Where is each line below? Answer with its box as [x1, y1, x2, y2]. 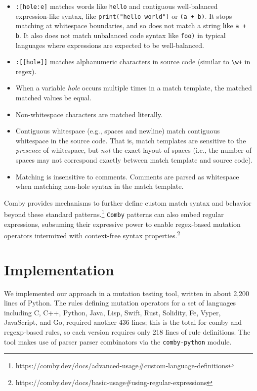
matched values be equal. [15, 92, 92, 103]
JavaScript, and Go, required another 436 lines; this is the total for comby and [4, 317, 242, 327]
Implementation [4, 259, 114, 279]
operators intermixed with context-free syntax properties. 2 [4, 229, 180, 240]
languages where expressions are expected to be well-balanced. [15, 40, 204, 50]
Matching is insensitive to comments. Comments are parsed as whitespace [15, 171, 239, 181]
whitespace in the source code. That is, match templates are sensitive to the [15, 135, 246, 145]
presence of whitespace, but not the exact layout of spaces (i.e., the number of [15, 145, 252, 155]
